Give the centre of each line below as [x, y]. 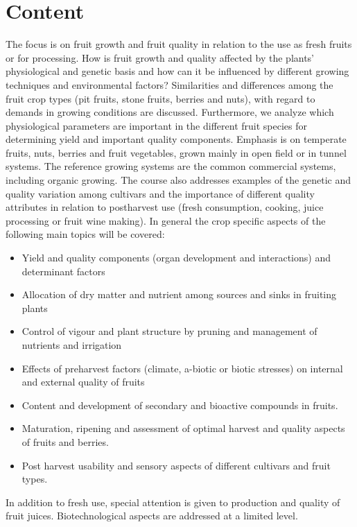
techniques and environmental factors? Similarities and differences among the [169, 84]
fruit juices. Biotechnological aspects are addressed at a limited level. [152, 516]
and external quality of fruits [83, 382]
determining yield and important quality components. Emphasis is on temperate [176, 139]
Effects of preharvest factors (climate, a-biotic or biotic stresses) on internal [182, 368]
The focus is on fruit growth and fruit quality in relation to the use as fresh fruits [179, 44]
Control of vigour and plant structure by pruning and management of [169, 331]
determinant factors [63, 271]
